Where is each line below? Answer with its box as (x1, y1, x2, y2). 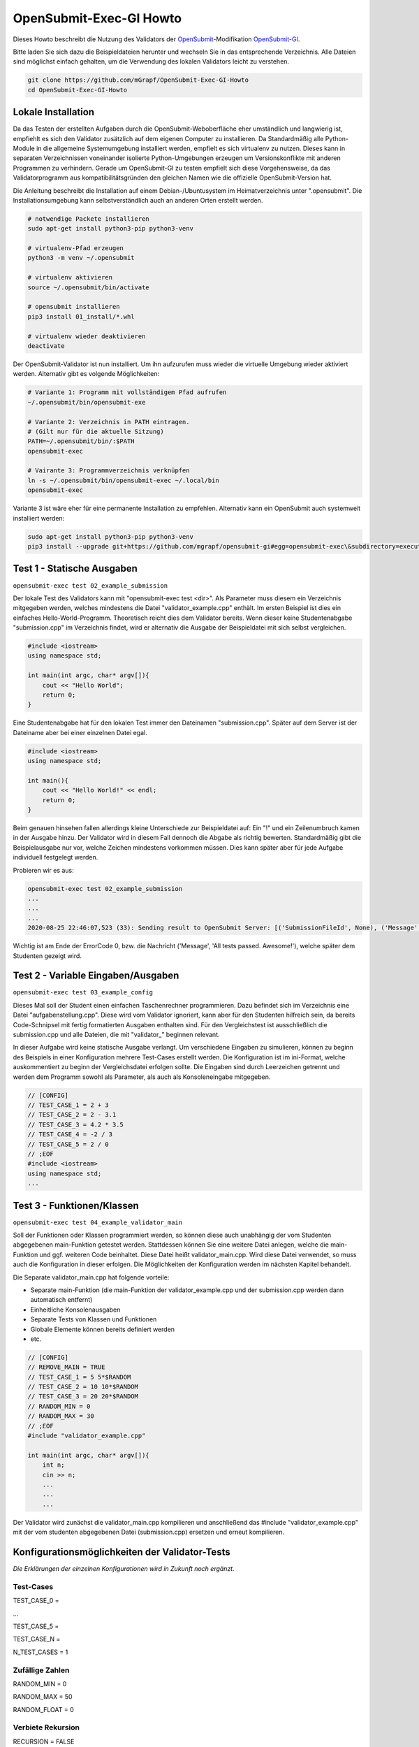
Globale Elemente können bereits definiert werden (30, 1325, 175, 1333)
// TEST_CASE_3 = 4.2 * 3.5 (27, 1120, 124, 1129)
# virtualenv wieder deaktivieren (27, 332, 146, 340)
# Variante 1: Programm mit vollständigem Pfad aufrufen (27, 389, 227, 396)
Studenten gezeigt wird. (13, 951, 82, 960)
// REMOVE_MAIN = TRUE (27, 1363, 105, 1371)
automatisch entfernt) (30, 1296, 93, 1304)
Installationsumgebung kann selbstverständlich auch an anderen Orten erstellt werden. (13, 196, 263, 204)
